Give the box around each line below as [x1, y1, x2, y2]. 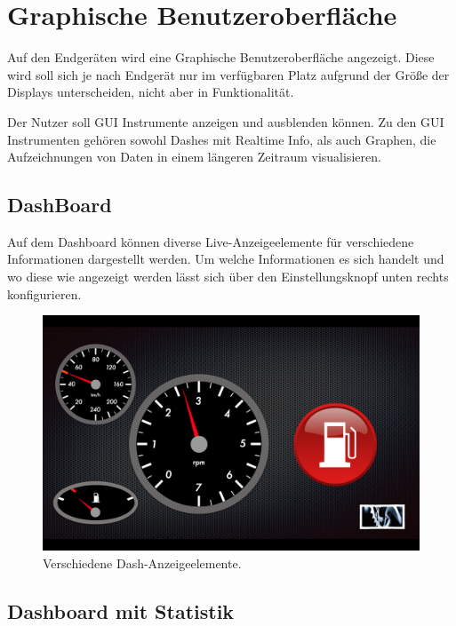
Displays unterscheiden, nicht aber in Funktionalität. [7, 83, 294, 101]
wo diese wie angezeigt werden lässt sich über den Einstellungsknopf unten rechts [7, 267, 449, 286]
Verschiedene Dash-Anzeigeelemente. [43, 553, 242, 572]
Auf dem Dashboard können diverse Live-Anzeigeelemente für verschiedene [7, 232, 414, 250]
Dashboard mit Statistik [7, 597, 235, 624]
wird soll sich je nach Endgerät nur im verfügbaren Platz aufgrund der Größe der [7, 65, 450, 83]
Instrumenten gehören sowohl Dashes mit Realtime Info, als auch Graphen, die [7, 130, 436, 148]
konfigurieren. [7, 284, 82, 303]
